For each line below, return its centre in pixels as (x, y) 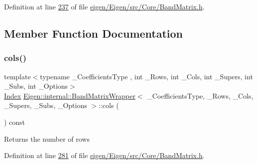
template (17, 76)
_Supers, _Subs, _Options (46, 105)
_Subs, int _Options (36, 86)
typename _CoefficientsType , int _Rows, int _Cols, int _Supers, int (146, 76)
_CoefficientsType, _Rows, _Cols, (200, 95)
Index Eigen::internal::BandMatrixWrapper (70, 95)
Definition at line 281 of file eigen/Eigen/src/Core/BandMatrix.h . (104, 155)
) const (15, 122)
